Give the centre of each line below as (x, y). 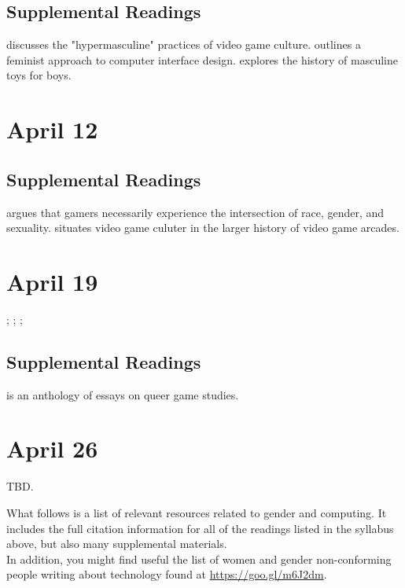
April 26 (52, 448)
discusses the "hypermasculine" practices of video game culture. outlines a (184, 44)
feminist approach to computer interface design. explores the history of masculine (202, 59)
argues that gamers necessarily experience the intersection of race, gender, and (195, 212)
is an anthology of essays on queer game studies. (123, 394)
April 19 (52, 281)
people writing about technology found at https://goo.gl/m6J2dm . (167, 574)
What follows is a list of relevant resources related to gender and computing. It (197, 512)
